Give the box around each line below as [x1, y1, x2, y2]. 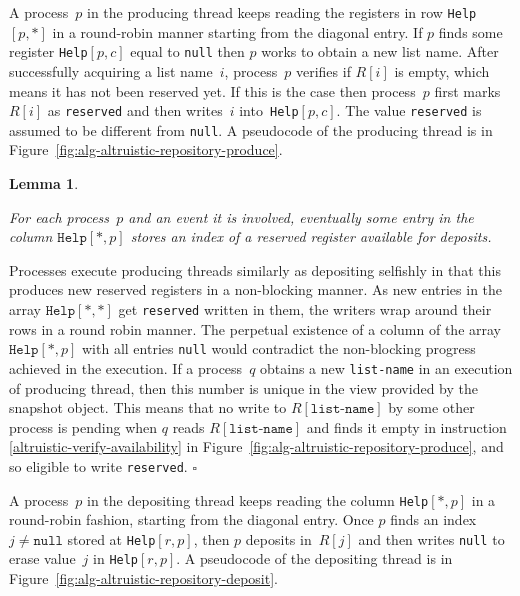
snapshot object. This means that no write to [9, 397, 287, 418]
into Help [239, 100, 299, 121]
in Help [93, 548, 139, 569]
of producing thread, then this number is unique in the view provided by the [9, 377, 478, 398]
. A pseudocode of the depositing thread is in [176, 548, 453, 569]
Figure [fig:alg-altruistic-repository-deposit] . [9, 568, 278, 589]
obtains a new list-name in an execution [260, 357, 513, 378]
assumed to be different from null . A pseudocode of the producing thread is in [9, 119, 493, 140]
